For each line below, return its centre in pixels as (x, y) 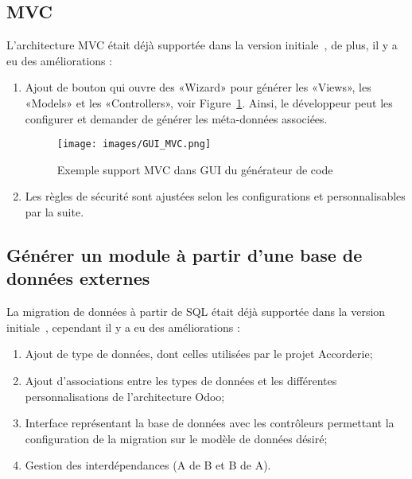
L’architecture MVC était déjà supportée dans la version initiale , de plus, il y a (202, 45)
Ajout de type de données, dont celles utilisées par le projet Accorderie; (199, 354)
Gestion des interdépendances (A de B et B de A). (148, 465)
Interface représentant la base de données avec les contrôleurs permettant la (210, 423)
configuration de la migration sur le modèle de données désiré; (176, 438)
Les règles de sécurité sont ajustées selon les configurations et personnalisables (215, 196)
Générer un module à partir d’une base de (185, 255)
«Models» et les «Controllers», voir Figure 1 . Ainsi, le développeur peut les (209, 102)
